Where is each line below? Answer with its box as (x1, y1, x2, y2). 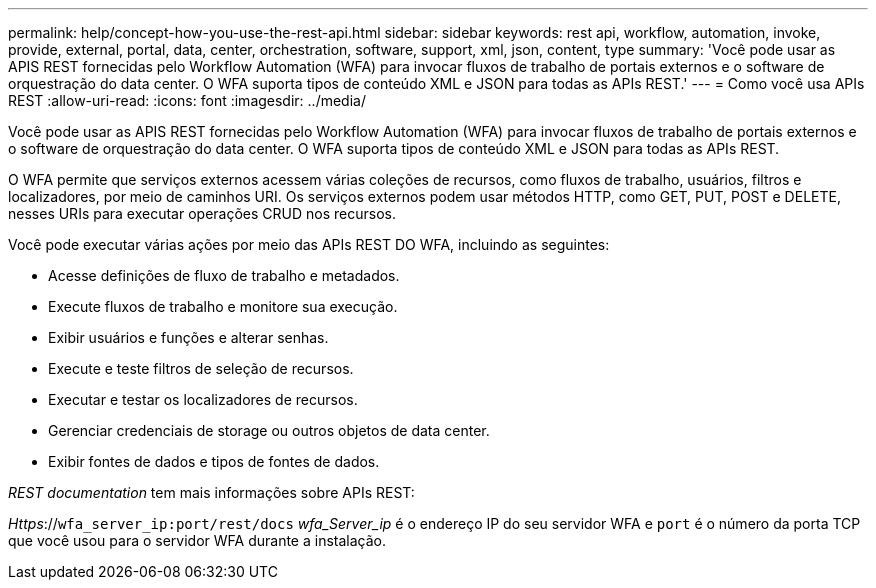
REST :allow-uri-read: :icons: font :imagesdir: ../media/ (8, 92, 366, 109)
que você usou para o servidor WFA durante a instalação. (8, 532, 386, 549)
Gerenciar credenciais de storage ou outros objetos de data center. (48, 422, 490, 439)
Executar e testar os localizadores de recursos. (48, 391, 358, 408)
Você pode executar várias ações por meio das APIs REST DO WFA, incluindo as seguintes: (8, 236, 610, 253)
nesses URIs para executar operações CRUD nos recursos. (8, 205, 396, 222)
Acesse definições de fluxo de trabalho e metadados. (48, 267, 400, 284)
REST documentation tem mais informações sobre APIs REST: (8, 484, 415, 501)
